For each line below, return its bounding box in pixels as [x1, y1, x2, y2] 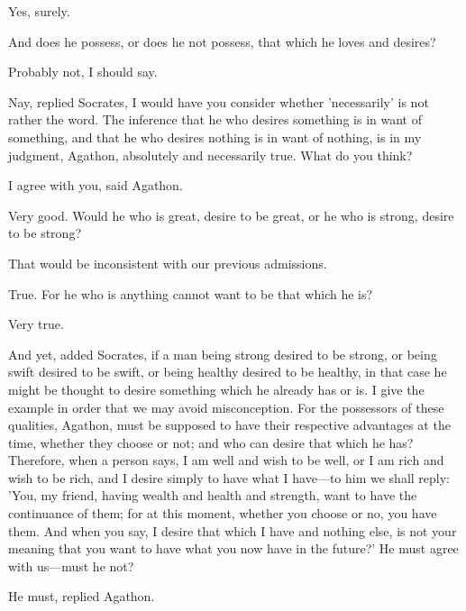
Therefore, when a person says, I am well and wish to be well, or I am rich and [8, 451, 444, 470]
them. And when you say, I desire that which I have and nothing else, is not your [8, 521, 457, 540]
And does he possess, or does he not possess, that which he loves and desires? [8, 32, 436, 50]
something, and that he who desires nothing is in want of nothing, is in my [8, 127, 422, 146]
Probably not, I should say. [8, 62, 158, 81]
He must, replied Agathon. [8, 587, 155, 606]
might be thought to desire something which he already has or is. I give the [8, 379, 425, 398]
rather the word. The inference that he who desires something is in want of [8, 110, 422, 129]
